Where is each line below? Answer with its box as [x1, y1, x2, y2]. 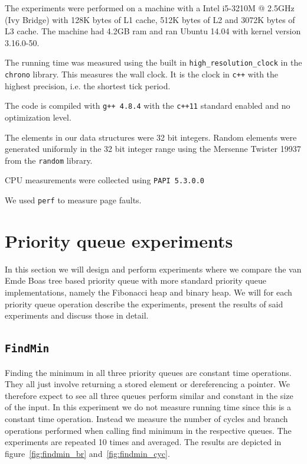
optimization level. [5, 111, 71, 123]
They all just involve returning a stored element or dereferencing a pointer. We [5, 378, 290, 390]
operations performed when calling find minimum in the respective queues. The [5, 424, 292, 436]
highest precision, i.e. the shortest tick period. [5, 79, 171, 92]
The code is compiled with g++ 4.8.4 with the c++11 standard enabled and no [5, 99, 290, 112]
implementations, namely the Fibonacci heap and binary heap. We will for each [5, 286, 292, 298]
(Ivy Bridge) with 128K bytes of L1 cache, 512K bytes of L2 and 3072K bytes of [5, 13, 295, 25]
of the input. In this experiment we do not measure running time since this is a [5, 401, 292, 413]
